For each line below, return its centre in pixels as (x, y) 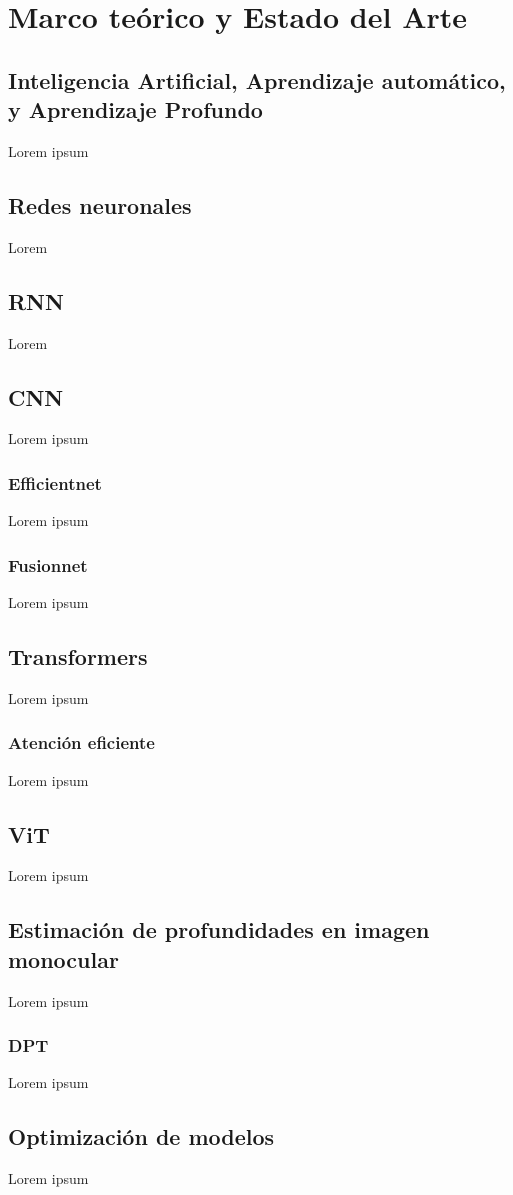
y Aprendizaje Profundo (135, 109)
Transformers (78, 655)
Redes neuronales (100, 204)
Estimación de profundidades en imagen (219, 929)
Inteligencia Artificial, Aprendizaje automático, (257, 79)
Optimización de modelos (141, 1136)
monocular (63, 958)
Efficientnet (55, 482)
